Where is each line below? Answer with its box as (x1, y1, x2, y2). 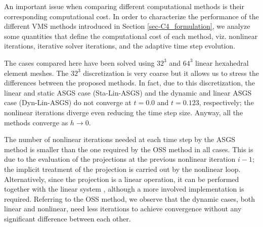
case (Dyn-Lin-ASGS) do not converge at (4, 97, 131, 108)
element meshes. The (4, 67, 69, 78)
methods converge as (4, 117, 68, 127)
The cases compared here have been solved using (4, 57, 155, 68)
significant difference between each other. (4, 213, 131, 223)
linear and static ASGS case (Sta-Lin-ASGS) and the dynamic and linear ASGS (4, 87, 252, 98)
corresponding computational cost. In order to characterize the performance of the (4, 11, 259, 21)
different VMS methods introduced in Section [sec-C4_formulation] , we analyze (4, 21, 250, 31)
